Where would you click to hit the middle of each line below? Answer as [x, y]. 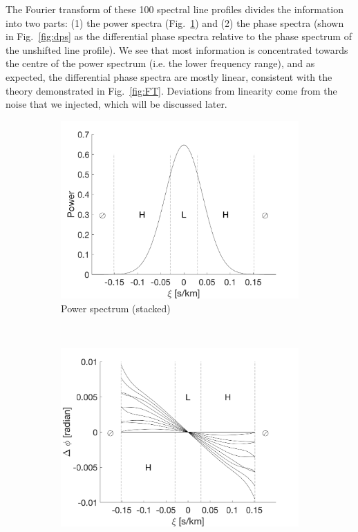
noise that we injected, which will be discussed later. [116, 104]
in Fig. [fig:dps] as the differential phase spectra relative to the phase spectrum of [179, 36]
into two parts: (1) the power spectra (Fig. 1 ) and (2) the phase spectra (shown [175, 22]
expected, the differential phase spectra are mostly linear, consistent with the [169, 76]
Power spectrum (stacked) [116, 308]
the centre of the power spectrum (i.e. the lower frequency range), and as [160, 63]
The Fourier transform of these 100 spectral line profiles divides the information [175, 9]
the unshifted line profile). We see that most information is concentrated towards [177, 49]
